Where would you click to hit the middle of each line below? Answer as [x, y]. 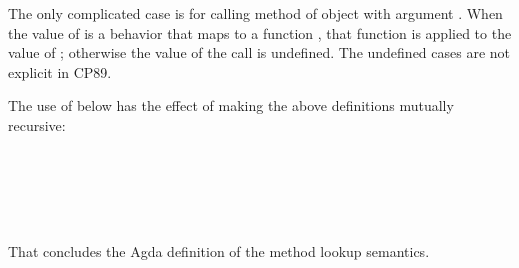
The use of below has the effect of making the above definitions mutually [231, 105]
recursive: [37, 124]
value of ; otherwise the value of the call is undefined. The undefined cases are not [259, 52]
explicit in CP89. [60, 71]
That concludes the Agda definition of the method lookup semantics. [219, 250]
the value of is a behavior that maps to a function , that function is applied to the [260, 32]
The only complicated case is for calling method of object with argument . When [255, 13]
